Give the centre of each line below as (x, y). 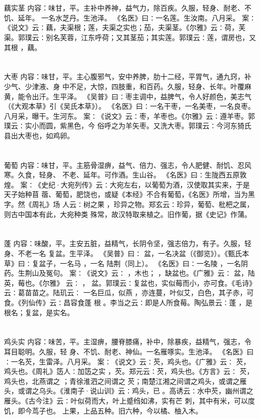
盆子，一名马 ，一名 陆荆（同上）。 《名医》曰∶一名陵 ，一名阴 (143, 263)
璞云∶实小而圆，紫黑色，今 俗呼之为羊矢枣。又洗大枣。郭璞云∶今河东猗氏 (128, 126)
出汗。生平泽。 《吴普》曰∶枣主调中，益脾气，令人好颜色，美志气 (141, 96)
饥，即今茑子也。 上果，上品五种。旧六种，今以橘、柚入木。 (103, 410)
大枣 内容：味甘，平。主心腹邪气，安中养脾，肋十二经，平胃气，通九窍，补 (128, 76)
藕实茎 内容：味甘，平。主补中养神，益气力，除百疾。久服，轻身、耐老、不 (128, 8)
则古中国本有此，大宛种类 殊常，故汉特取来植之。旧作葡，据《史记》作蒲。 (128, 214)
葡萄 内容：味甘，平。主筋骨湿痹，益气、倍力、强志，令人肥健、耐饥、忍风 (128, 165)
